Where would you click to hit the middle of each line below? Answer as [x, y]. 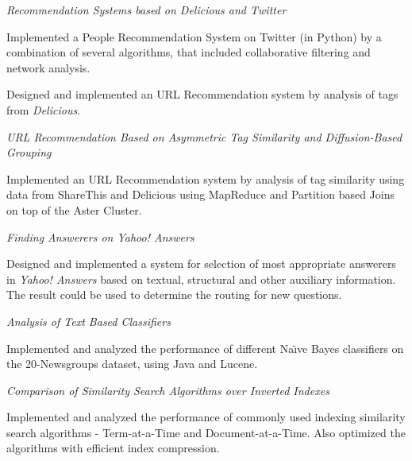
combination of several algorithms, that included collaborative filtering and [189, 52]
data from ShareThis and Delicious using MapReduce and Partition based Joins [200, 194]
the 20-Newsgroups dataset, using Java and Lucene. [132, 364]
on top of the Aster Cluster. [74, 209]
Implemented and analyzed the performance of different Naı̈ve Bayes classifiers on [205, 348]
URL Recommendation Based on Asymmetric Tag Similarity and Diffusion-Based [204, 136]
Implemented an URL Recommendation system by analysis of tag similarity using [206, 178]
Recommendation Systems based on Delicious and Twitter [146, 10]
